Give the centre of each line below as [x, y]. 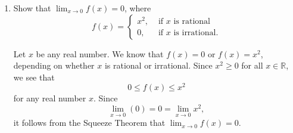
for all [252, 65]
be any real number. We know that [100, 53]
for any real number [50, 98]
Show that [32, 8]
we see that [34, 77]
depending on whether [54, 65]
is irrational [195, 33]
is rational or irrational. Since [158, 65]
